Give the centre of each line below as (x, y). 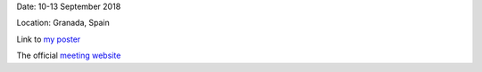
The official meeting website (69, 56)
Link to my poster (49, 39)
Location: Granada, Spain (63, 23)
